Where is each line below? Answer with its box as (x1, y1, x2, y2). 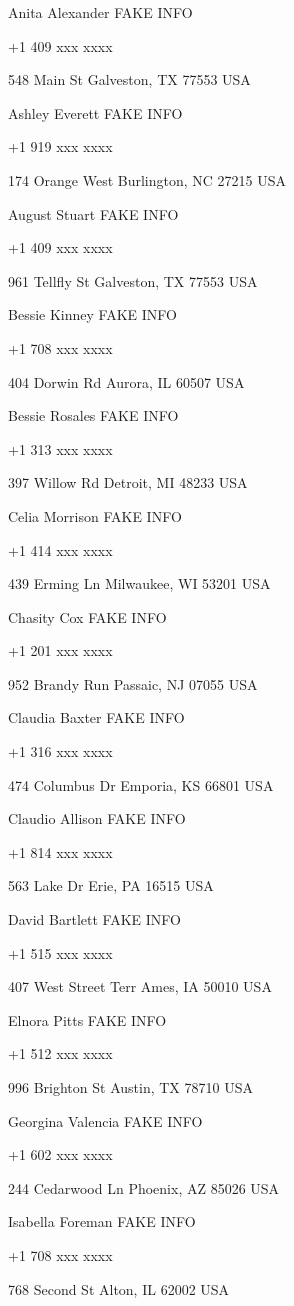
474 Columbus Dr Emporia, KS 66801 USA (8, 774, 274, 795)
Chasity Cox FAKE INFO (8, 606, 167, 627)
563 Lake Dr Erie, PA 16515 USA (8, 875, 214, 896)
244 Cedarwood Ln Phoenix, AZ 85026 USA (8, 1177, 280, 1198)
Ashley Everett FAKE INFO (8, 102, 183, 123)
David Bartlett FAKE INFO (8, 909, 181, 930)
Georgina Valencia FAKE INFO (8, 1110, 203, 1131)
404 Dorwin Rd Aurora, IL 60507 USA (8, 371, 245, 392)
